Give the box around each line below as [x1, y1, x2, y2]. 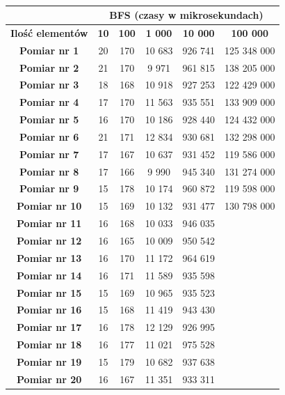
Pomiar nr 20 [17, 371, 82, 386]
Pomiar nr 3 [19, 77, 79, 92]
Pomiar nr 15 [17, 285, 82, 300]
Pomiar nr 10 [17, 199, 82, 213]
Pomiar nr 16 [17, 302, 82, 317]
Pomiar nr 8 [19, 164, 79, 178]
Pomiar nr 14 [17, 268, 82, 282]
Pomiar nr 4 [19, 95, 79, 109]
